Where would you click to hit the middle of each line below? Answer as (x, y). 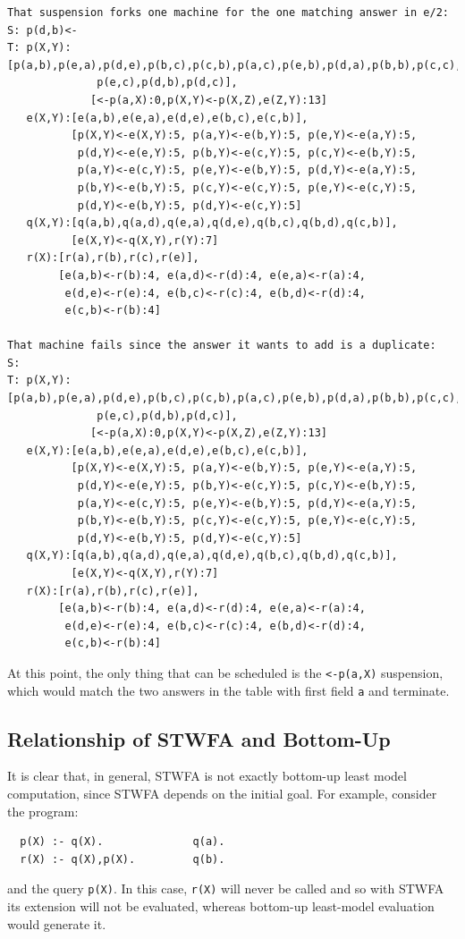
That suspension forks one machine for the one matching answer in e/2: (228, 13)
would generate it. (57, 923)
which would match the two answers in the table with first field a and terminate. (228, 690)
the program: (43, 811)
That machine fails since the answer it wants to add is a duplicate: (222, 346)
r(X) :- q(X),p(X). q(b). (123, 859)
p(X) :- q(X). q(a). (123, 842)
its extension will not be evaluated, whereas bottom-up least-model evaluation (221, 906)
